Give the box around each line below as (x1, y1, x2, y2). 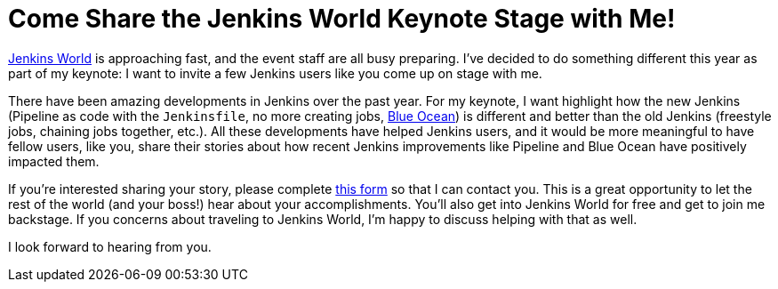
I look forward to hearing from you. (8, 238, 212, 254)
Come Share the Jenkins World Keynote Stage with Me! (8, 4, 676, 34)
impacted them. (8, 153, 100, 169)
